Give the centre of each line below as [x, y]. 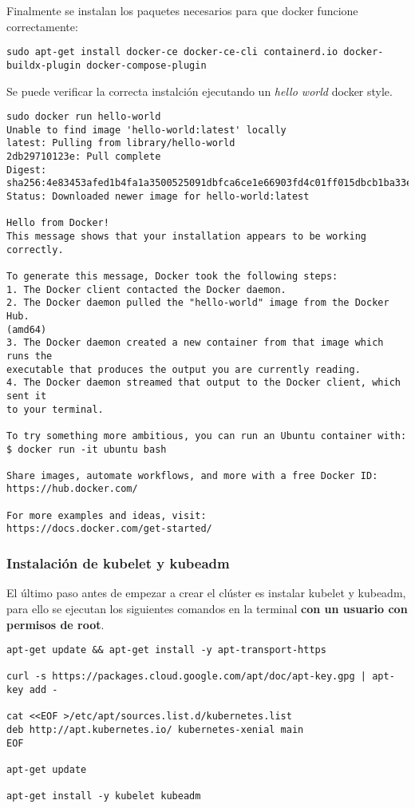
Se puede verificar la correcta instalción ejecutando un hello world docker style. [200, 91]
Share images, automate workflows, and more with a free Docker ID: [192, 475]
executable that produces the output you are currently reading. [184, 369]
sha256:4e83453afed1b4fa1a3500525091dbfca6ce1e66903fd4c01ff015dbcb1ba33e [209, 183]
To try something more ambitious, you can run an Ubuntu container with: [207, 436]
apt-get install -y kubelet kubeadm [104, 796]
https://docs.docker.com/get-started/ [109, 529]
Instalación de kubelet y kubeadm [118, 563]
